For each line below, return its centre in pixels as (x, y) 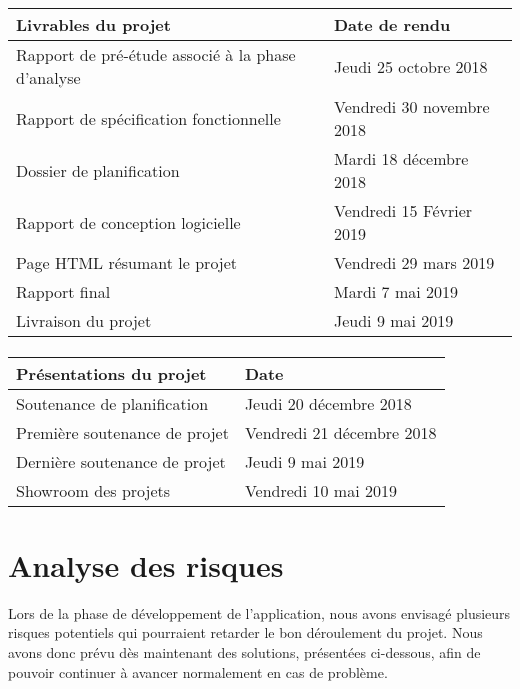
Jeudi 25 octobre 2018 (411, 66)
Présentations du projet (111, 373)
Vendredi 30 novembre (412, 106)
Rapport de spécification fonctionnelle (148, 118)
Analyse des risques (146, 564)
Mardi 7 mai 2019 (396, 291)
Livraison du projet (84, 320)
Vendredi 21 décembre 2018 (340, 432)
